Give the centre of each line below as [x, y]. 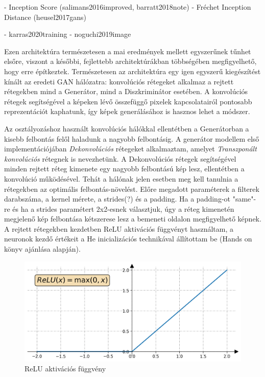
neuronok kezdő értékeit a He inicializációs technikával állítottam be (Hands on [128, 239]
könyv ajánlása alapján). [42, 249]
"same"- [244, 199]
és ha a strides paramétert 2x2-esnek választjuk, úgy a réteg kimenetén [123, 208]
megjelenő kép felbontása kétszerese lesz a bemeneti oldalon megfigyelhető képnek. [133, 219]
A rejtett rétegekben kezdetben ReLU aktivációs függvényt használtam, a [119, 228]
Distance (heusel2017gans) [45, 17]
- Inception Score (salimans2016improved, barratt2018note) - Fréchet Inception [128, 7]
